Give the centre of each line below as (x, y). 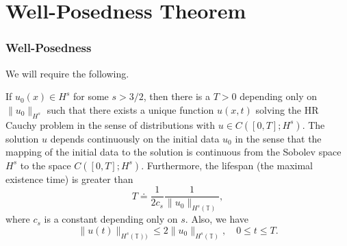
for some (91, 96)
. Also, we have (217, 219)
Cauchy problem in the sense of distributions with (111, 124)
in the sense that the (278, 138)
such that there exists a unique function (130, 109)
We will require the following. (67, 73)
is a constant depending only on (111, 219)
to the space (46, 165)
